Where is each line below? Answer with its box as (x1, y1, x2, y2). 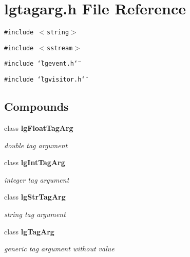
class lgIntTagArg (4, 157, 65, 168)
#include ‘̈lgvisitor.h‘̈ (4, 76, 85, 84)
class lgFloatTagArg (4, 122, 73, 133)
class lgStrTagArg (4, 191, 66, 202)
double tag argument (4, 140, 68, 150)
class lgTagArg (4, 226, 54, 236)
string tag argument (4, 208, 66, 219)
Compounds (4, 98, 69, 114)
